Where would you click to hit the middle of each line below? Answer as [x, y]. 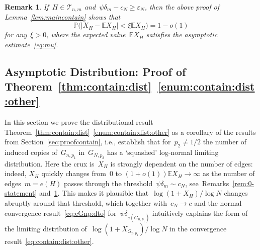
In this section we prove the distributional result [79, 122]
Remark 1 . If [27, 7]
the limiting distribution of [46, 228]
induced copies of [31, 152]
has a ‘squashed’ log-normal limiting [163, 152]
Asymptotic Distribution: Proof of [95, 71]
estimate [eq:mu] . [31, 44]
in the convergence [198, 228]
